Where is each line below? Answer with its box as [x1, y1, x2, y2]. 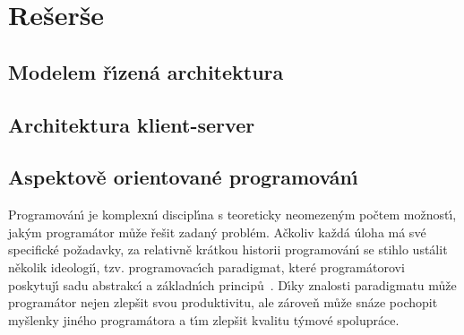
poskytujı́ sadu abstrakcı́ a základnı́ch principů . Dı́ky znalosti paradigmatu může [8, 275, 457, 294]
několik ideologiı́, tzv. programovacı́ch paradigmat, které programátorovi [8, 257, 405, 276]
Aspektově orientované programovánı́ [8, 163, 358, 191]
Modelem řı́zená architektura [8, 57, 284, 85]
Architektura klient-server [8, 110, 255, 138]
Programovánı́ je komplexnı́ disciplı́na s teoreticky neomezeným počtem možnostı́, [8, 205, 457, 224]
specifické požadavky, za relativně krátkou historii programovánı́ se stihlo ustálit [8, 240, 448, 259]
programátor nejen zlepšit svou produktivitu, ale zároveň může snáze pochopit [8, 293, 438, 312]
